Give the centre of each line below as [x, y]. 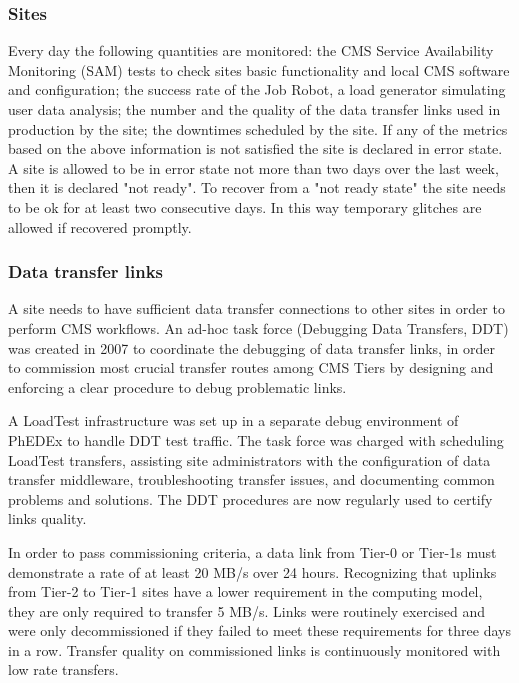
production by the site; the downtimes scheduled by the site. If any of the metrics [258, 128]
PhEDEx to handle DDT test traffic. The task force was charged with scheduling [256, 439]
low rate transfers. [63, 669]
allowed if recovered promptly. [100, 226]
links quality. [47, 518]
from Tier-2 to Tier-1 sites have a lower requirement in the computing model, [245, 591]
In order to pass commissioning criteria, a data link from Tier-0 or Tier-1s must [252, 551]
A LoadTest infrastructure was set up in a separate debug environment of [233, 420]
